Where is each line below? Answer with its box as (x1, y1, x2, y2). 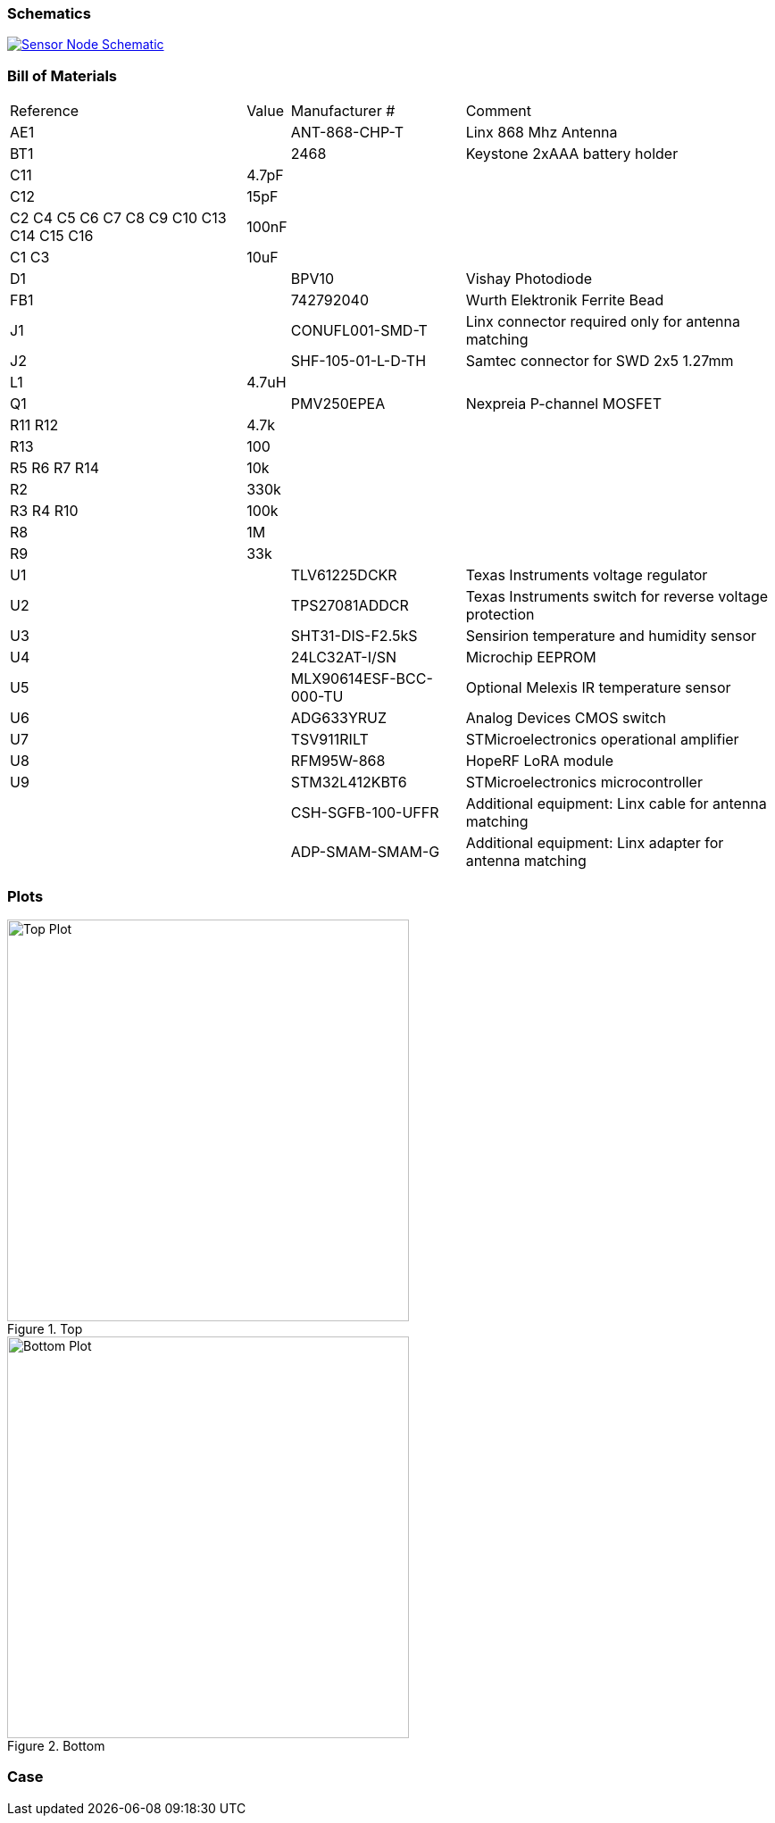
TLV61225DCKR (290, 566, 397, 585)
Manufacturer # (290, 102, 396, 121)
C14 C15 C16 (10, 227, 94, 246)
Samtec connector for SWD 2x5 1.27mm (465, 352, 734, 370)
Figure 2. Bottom (7, 1737, 105, 1753)
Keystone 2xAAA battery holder (465, 145, 679, 163)
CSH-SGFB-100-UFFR (290, 803, 439, 822)
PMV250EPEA (290, 395, 386, 413)
